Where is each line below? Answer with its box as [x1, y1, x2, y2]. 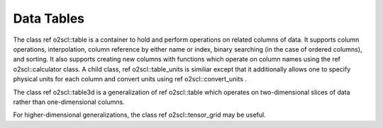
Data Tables [13, 11, 85, 26]
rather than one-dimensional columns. [13, 98, 125, 106]
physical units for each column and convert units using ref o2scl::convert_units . [13, 75, 248, 83]
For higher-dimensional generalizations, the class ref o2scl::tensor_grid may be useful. [13, 110, 266, 120]
